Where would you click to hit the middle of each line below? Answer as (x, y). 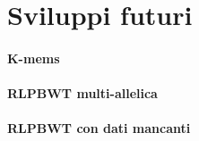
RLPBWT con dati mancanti (99, 128)
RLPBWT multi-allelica (82, 93)
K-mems (34, 58)
